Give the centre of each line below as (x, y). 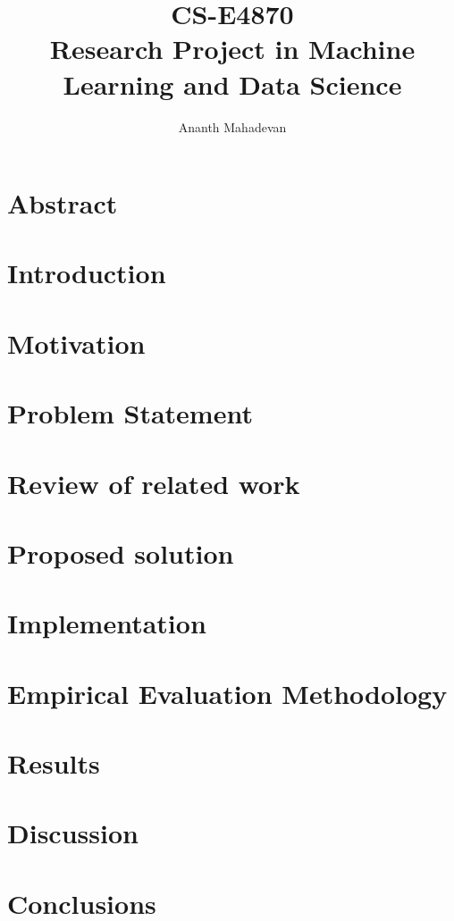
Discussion (73, 833)
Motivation (76, 343)
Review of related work (154, 483)
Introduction (87, 273)
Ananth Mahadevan (232, 126)
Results (54, 763)
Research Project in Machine (232, 49)
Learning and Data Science (232, 84)
